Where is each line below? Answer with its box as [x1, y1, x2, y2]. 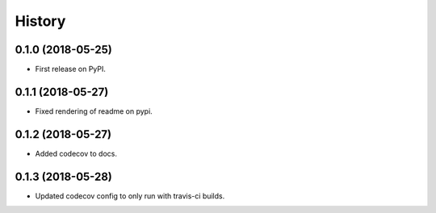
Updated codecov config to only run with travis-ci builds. [35, 190, 225, 201]
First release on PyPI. [35, 65, 107, 74]
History [15, 12, 66, 30]
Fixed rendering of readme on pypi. [35, 106, 153, 116]
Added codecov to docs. [35, 148, 117, 158]
